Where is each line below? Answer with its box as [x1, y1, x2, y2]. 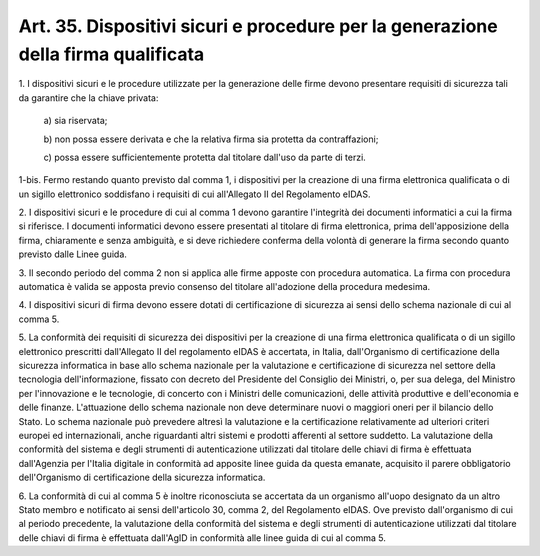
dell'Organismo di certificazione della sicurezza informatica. [18, 471, 266, 484]
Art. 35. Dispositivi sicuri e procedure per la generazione [18, 15, 499, 37]
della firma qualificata [18, 43, 205, 65]
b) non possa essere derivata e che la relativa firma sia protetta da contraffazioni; [43, 133, 379, 145]
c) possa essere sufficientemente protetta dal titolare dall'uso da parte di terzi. [43, 151, 367, 163]
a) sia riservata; [43, 115, 108, 127]
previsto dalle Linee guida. [18, 248, 127, 260]
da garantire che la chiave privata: [18, 91, 159, 104]
